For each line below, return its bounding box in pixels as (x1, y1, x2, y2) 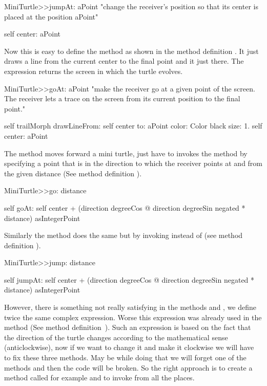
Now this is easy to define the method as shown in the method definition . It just (4, 45, 259, 56)
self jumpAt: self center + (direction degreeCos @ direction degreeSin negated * (4, 274, 255, 285)
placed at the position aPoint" (4, 11, 98, 22)
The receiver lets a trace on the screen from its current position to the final (4, 93, 240, 104)
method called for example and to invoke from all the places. (4, 372, 195, 383)
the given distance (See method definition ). (4, 168, 142, 178)
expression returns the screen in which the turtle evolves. (4, 65, 183, 76)
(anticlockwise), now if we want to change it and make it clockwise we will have (4, 342, 254, 353)
